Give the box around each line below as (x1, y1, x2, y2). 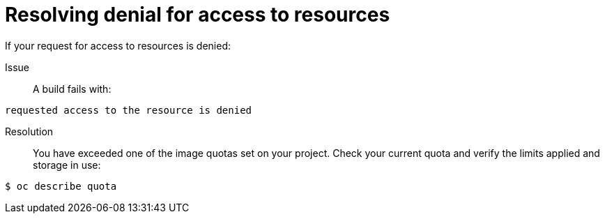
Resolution (5, 125, 54, 137)
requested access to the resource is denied (5, 104, 252, 116)
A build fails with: (33, 82, 112, 95)
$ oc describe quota (5, 180, 117, 192)
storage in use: (33, 158, 101, 171)
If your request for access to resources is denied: (5, 39, 231, 52)
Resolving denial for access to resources (5, 3, 390, 27)
